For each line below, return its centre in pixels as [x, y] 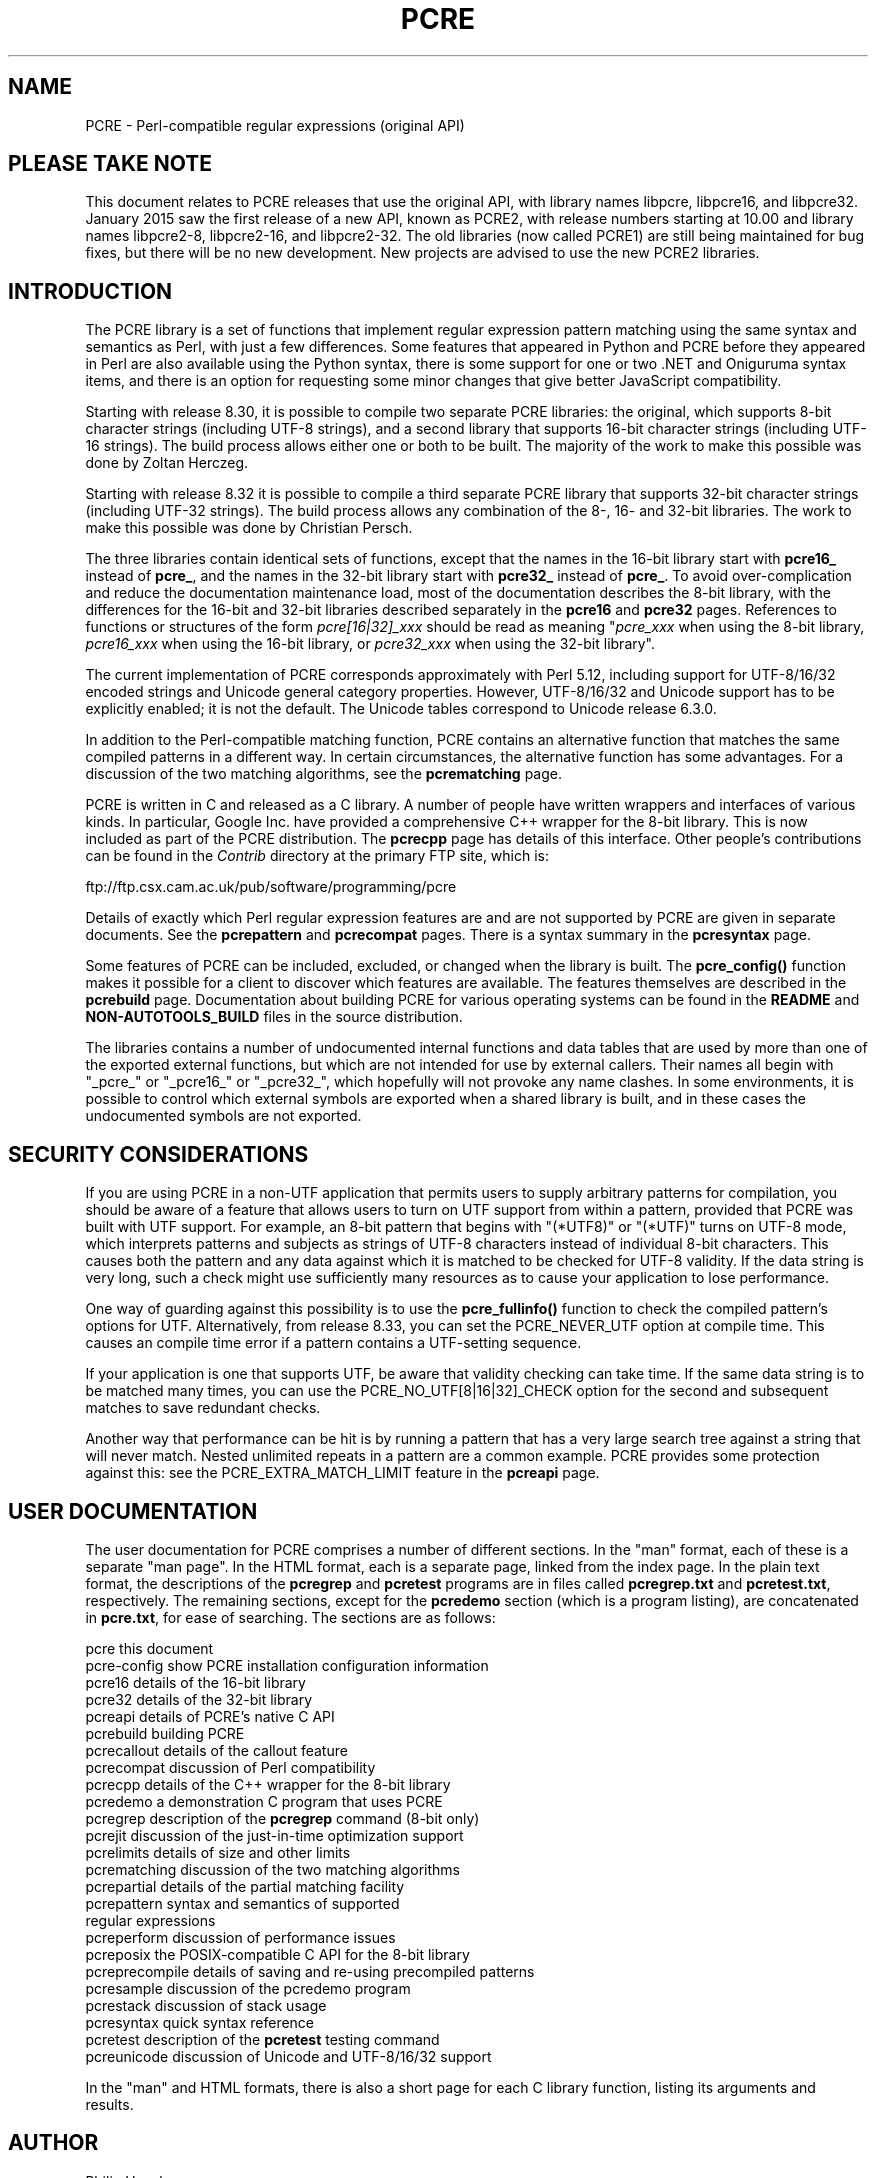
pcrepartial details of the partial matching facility [245, 1886]
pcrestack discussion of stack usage [206, 2005]
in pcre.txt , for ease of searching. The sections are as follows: [290, 1617]
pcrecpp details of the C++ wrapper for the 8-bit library [268, 1784]
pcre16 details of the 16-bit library [195, 1682]
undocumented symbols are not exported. [223, 1116]
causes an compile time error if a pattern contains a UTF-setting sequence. [333, 1343]
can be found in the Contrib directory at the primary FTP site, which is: [317, 856]
